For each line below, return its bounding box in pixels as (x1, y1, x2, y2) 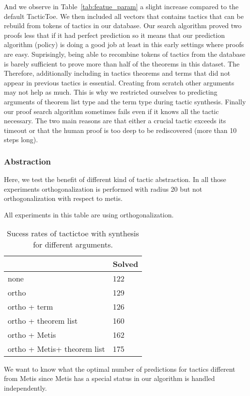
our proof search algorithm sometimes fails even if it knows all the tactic (4, 106, 219, 116)
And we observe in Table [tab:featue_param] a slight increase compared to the (4, 1, 239, 11)
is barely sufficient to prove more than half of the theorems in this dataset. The (4, 58, 240, 68)
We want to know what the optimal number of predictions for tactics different (4, 363, 235, 374)
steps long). (4, 134, 38, 145)
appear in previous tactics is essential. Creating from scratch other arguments (4, 77, 234, 87)
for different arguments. (33, 238, 113, 250)
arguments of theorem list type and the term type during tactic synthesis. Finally (4, 96, 246, 106)
